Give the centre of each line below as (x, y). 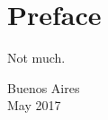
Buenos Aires (44, 87)
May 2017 (34, 105)
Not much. (36, 58)
